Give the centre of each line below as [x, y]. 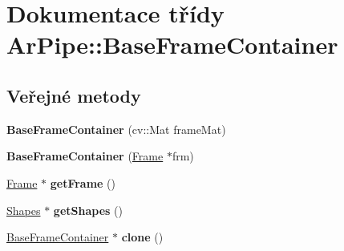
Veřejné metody [74, 95]
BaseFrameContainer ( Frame [85, 156]
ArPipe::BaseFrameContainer [172, 45]
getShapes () [88, 210]
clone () [142, 237]
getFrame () [83, 182]
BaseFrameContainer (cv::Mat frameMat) [116, 129]
